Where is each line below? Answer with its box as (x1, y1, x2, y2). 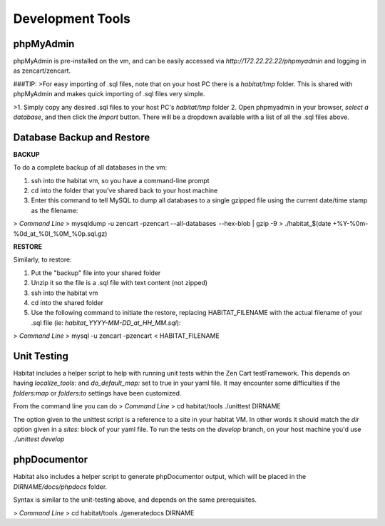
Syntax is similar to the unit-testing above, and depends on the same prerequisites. (13, 495, 257, 504)
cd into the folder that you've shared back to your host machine (31, 186, 218, 195)
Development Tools (13, 11, 131, 26)
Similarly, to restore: (13, 255, 72, 264)
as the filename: (31, 206, 78, 215)
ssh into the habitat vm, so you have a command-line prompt (31, 176, 210, 185)
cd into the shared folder (31, 299, 103, 306)
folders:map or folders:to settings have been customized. (13, 388, 182, 397)
